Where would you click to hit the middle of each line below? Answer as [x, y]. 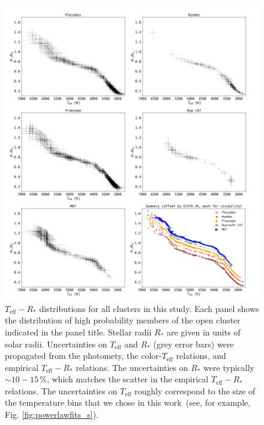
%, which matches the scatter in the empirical [124, 379]
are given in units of [204, 332]
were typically [229, 367]
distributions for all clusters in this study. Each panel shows [149, 308]
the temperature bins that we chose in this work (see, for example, [128, 402]
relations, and [201, 356]
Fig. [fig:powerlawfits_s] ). [52, 414]
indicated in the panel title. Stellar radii [78, 332]
